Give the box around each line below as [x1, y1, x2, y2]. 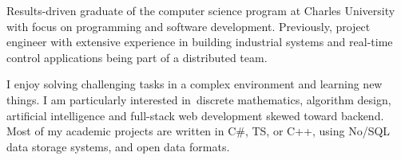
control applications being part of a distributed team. [6, 49, 268, 65]
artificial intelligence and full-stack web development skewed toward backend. [6, 107, 384, 123]
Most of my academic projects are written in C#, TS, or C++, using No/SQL [6, 123, 391, 139]
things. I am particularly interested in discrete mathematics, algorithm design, [6, 91, 391, 107]
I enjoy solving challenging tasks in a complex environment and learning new [6, 76, 383, 92]
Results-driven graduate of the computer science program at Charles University [6, 2, 395, 18]
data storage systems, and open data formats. [6, 138, 230, 154]
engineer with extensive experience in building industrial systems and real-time [6, 33, 393, 50]
